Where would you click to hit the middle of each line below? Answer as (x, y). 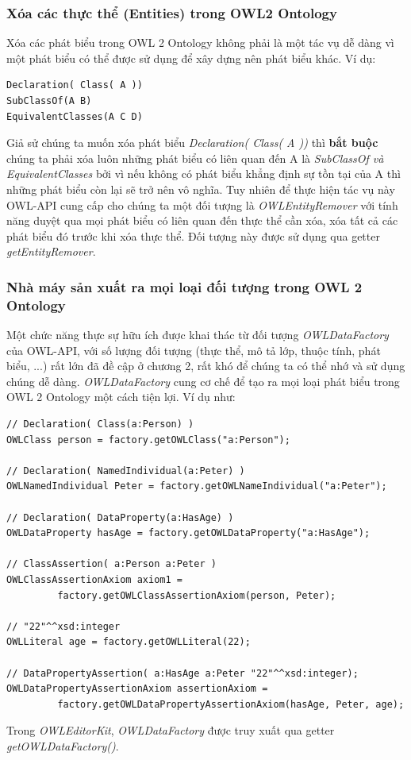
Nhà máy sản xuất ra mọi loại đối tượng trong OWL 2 (184, 286)
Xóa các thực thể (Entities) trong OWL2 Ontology (172, 12)
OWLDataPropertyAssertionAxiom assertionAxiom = (137, 689)
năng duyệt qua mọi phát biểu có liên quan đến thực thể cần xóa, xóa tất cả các (202, 220)
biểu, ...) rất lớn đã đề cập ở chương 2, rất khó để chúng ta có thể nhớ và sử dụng (206, 366)
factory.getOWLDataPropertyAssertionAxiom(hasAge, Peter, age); (231, 704)
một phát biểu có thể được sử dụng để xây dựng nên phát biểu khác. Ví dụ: (191, 58)
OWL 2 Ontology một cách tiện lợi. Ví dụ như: (121, 397)
